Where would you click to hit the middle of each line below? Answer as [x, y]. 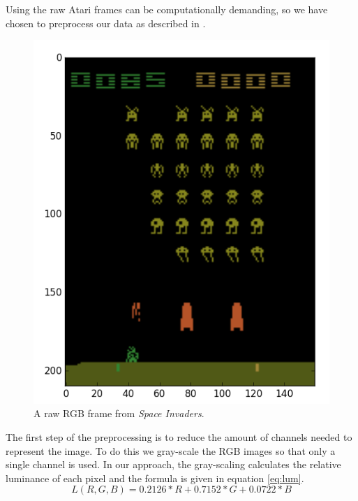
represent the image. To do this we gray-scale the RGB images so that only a [171, 450]
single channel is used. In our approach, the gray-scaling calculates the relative [173, 464]
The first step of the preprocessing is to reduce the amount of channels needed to [179, 436]
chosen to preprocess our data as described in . [106, 23]
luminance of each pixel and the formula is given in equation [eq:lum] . [155, 478]
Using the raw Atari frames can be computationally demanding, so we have [167, 9]
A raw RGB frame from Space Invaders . [119, 413]
